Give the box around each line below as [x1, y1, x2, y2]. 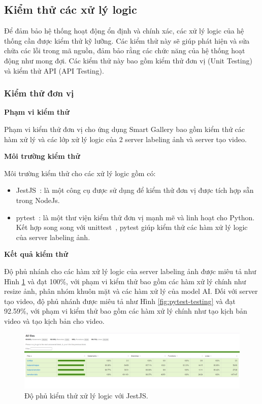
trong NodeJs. [16, 194, 60, 205]
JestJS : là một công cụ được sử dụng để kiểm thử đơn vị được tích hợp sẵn [16, 185, 254, 195]
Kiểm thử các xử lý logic [4, 2, 137, 17]
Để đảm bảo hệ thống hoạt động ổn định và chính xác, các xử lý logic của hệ [4, 25, 244, 36]
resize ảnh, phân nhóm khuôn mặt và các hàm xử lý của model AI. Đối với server [4, 286, 258, 296]
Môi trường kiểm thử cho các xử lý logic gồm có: [4, 167, 156, 178]
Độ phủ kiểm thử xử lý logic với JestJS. [24, 390, 148, 400]
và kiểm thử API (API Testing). [4, 65, 104, 76]
